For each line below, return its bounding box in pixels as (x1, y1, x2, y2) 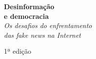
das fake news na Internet (4, 29, 81, 40)
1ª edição (4, 46, 32, 56)
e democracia (4, 11, 49, 21)
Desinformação (4, 1, 55, 11)
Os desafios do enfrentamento (4, 20, 92, 30)
